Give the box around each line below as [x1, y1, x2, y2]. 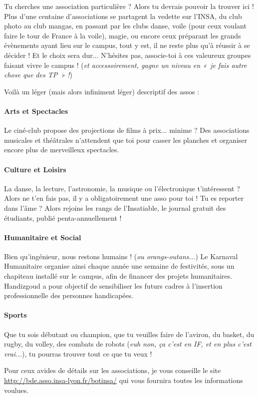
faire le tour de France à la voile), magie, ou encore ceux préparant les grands [4, 30, 241, 40]
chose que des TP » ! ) [4, 69, 72, 80]
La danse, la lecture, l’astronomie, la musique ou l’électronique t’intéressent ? [4, 183, 240, 193]
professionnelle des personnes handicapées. [4, 290, 134, 301]
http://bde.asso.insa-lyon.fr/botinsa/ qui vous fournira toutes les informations [4, 375, 243, 386]
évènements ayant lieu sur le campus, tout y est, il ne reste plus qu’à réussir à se [4, 40, 250, 50]
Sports [4, 310, 27, 320]
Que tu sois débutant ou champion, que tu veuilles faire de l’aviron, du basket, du [4, 329, 255, 339]
